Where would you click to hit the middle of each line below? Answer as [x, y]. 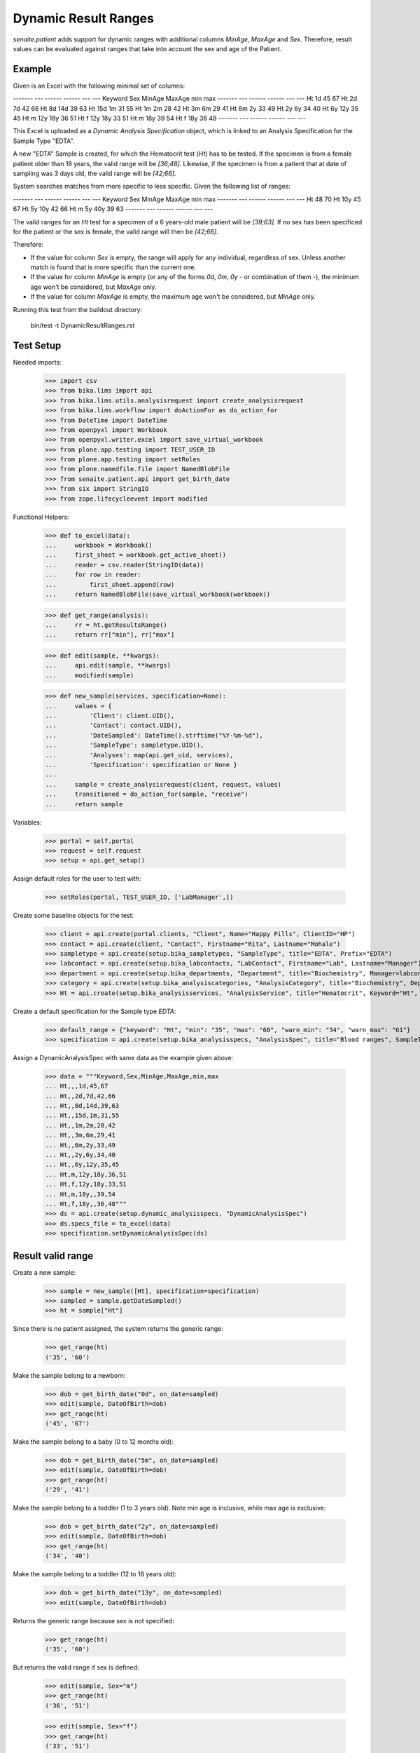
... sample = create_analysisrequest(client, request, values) [163, 784]
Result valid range [53, 1255]
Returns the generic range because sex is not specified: [93, 1620]
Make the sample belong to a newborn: [69, 1375]
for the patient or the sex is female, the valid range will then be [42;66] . [115, 231]
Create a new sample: [44, 1272]
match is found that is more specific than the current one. [113, 267]
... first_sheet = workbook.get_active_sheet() [136, 555]
